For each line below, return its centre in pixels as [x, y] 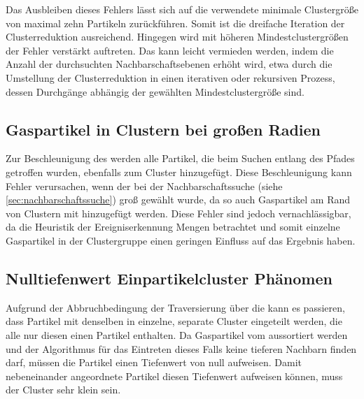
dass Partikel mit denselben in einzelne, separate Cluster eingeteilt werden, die [174, 321]
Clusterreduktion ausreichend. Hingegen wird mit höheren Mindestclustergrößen [177, 37]
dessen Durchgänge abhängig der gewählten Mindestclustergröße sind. [155, 91]
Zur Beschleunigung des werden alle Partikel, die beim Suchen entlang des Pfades [180, 158]
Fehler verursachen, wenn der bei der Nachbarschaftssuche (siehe [144, 186]
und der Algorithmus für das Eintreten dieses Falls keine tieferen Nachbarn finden [181, 348]
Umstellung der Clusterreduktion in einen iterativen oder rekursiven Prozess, [170, 77]
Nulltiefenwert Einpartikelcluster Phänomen [169, 278]
